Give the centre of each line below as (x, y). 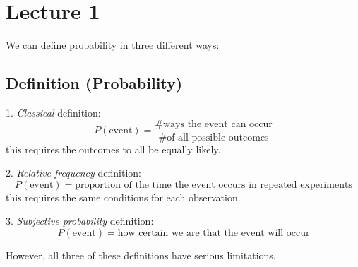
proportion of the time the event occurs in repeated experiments (214, 185)
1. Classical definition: (53, 112)
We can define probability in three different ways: (113, 45)
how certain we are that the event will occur (214, 233)
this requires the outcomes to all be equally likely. (113, 149)
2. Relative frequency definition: (73, 173)
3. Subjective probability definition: (80, 221)
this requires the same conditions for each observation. (123, 197)
